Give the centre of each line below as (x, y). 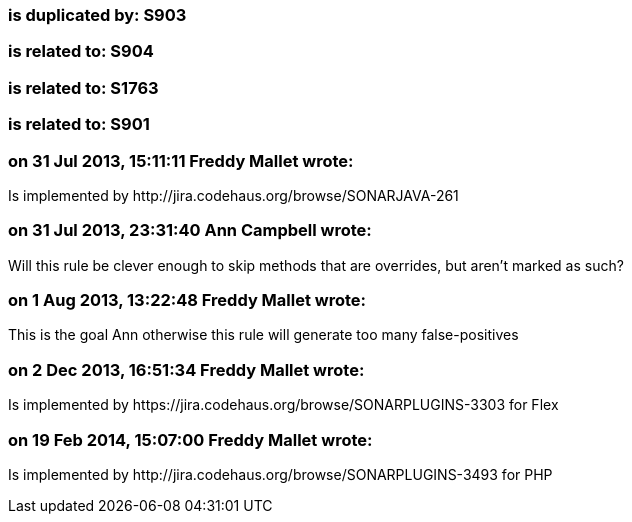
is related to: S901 (79, 124)
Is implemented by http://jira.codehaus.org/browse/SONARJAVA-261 (233, 195)
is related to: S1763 (83, 87)
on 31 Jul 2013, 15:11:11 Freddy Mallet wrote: (181, 160)
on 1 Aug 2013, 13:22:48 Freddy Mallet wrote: (187, 300)
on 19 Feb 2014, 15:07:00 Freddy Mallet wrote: (190, 439)
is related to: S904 (81, 51)
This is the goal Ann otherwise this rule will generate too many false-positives (263, 335)
